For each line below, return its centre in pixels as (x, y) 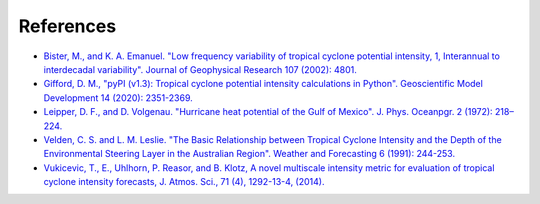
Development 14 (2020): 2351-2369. (118, 97)
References (67, 26)
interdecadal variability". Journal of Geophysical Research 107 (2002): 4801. (200, 69)
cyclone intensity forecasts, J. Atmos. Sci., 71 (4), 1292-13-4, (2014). (184, 182)
